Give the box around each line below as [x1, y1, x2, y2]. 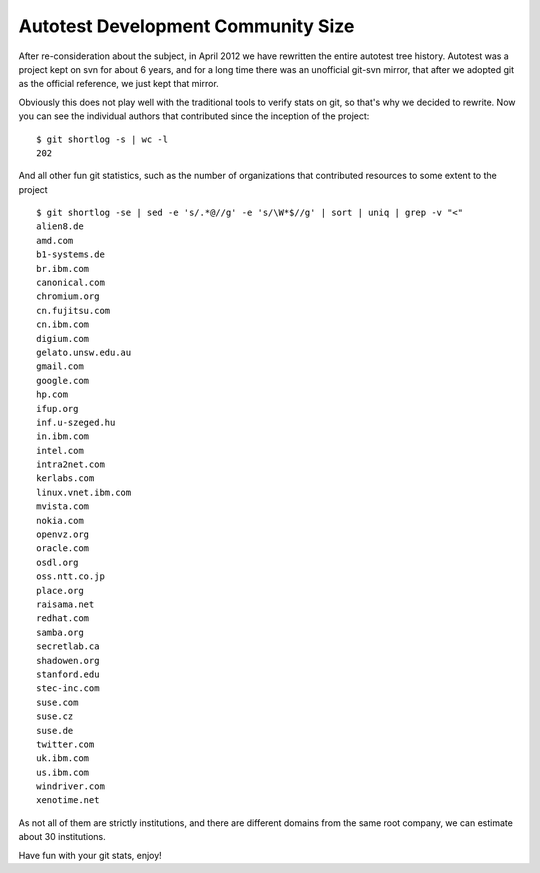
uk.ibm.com [36, 753, 90, 764]
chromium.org [36, 291, 100, 302]
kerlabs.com [36, 473, 95, 484]
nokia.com [36, 515, 84, 526]
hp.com [36, 389, 69, 400]
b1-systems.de [36, 249, 105, 260]
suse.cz [36, 711, 74, 722]
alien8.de [36, 221, 84, 232]
